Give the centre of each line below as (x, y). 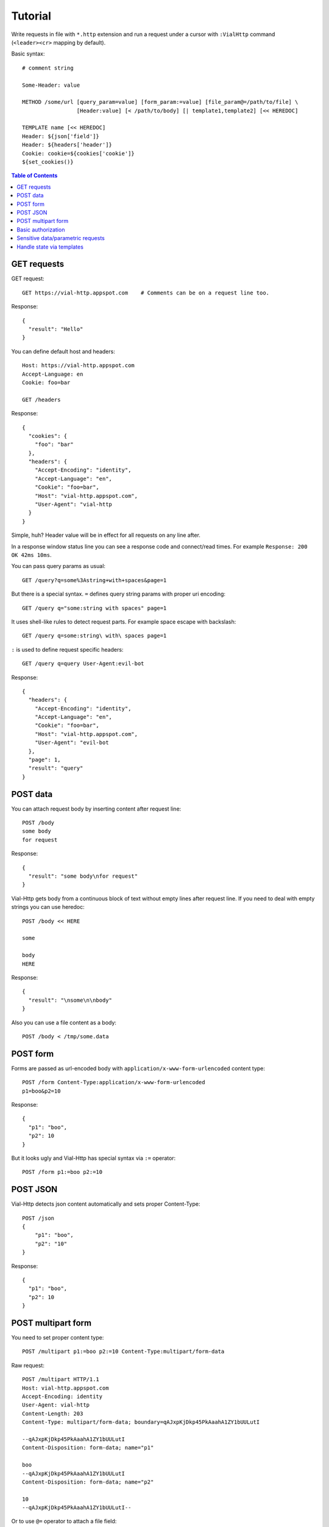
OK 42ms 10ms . (31, 555)
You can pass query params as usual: (58, 566)
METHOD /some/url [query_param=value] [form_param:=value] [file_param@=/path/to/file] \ (160, 102)
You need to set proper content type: (58, 1338)
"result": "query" (56, 768)
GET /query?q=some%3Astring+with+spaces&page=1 (94, 580)
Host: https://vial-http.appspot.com (79, 366)
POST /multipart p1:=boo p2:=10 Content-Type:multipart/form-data (123, 1352)
